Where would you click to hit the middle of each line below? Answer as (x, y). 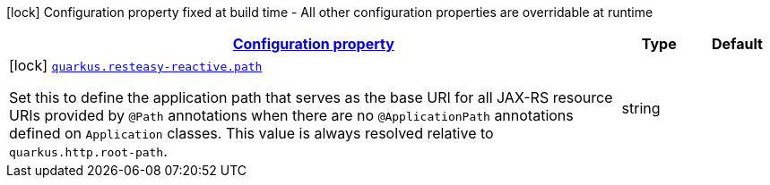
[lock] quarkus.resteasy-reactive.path (136, 65)
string (641, 108)
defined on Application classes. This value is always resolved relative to (251, 133)
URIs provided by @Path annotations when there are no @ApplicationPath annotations (291, 115)
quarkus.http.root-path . (88, 151)
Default (737, 44)
